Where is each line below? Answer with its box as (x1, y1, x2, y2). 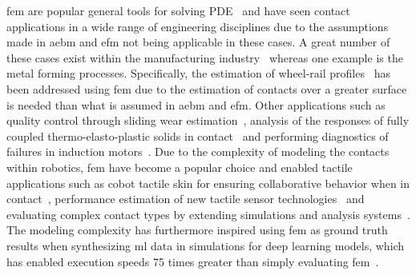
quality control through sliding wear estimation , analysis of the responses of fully (6, 112, 410, 129)
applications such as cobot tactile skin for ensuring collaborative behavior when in (6, 174, 410, 191)
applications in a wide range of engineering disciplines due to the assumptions (6, 18, 389, 34)
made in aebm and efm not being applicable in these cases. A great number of (6, 34, 390, 50)
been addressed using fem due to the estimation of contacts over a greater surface (6, 80, 407, 97)
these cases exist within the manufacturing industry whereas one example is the (6, 49, 403, 66)
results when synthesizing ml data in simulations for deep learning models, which (6, 237, 405, 253)
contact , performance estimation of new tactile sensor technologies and (6, 190, 365, 207)
